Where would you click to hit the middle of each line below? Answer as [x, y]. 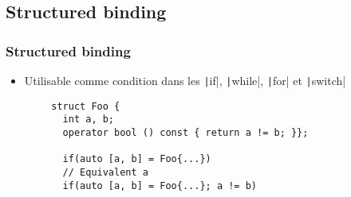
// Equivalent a [105, 172]
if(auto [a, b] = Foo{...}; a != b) [160, 185]
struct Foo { [86, 106]
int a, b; [89, 120]
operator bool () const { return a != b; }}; [185, 132]
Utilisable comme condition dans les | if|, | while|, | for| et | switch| [185, 80]
